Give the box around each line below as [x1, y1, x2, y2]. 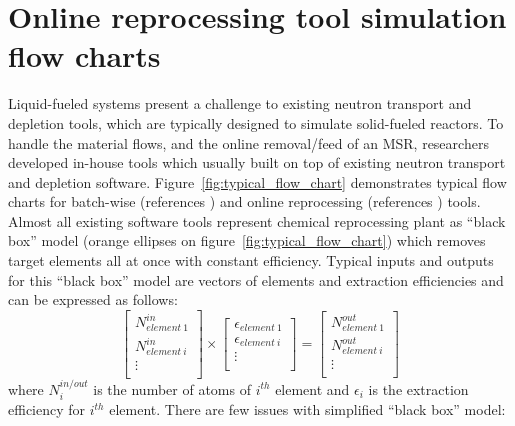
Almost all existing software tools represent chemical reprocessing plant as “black [8, 210, 506, 231]
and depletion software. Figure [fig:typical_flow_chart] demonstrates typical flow [8, 171, 507, 192]
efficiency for [8, 399, 86, 420]
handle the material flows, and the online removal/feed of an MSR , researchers [8, 132, 489, 153]
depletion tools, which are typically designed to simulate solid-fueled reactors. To [8, 112, 504, 133]
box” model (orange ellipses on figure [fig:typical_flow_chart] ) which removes [8, 230, 486, 251]
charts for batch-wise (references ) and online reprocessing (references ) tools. [8, 191, 481, 212]
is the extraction [368, 378, 469, 399]
